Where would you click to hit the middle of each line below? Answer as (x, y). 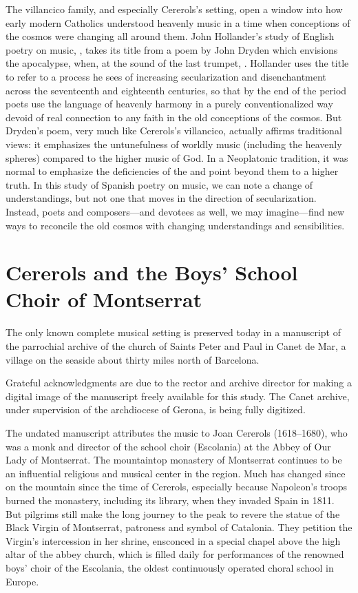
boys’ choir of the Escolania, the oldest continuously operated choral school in (170, 567)
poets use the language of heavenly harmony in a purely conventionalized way (169, 104)
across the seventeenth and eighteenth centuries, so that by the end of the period (176, 90)
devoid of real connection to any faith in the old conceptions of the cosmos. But (174, 117)
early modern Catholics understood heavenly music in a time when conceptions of (178, 22)
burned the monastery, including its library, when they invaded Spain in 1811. (170, 500)
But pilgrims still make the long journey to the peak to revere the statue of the (173, 513)
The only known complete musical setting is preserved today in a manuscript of (173, 332)
